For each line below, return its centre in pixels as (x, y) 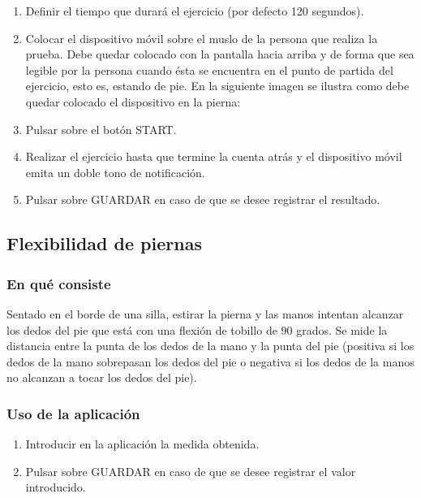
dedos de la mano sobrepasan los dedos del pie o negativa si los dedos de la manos (210, 361)
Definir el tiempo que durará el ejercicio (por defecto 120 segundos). (195, 11)
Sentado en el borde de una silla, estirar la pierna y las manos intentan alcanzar (205, 313)
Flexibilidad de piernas (104, 243)
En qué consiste (59, 283)
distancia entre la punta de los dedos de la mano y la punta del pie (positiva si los (210, 346)
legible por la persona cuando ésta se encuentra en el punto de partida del (209, 69)
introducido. (56, 487)
